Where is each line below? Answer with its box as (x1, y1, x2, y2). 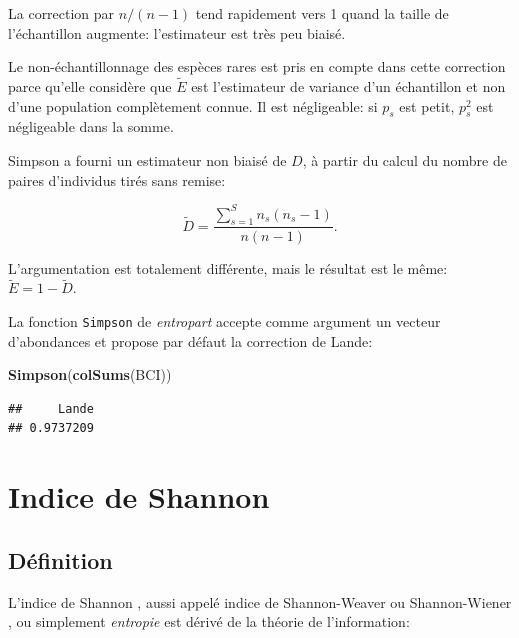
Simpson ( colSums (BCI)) (8, 364, 172, 385)
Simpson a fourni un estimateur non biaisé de (8, 149, 287, 170)
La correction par (8, 3, 115, 23)
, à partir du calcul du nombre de (302, 149, 507, 170)
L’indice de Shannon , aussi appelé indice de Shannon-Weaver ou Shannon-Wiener (8, 591, 512, 612)
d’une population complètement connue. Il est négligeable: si (8, 95, 378, 116)
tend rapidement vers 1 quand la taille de (195, 3, 449, 23)
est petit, (399, 95, 455, 116)
